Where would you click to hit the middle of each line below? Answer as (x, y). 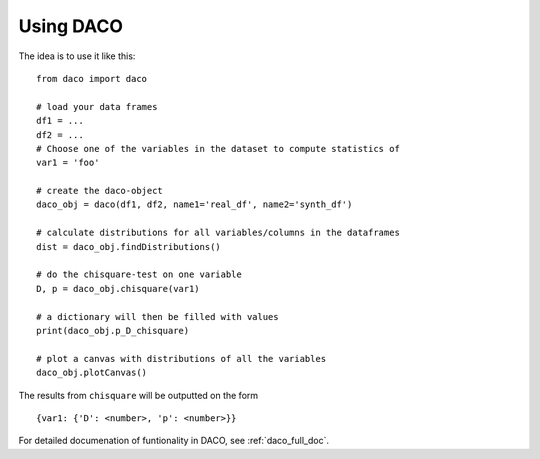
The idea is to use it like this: (77, 56)
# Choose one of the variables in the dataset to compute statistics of (218, 148)
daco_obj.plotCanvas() (92, 373)
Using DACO (71, 26)
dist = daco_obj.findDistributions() (129, 246)
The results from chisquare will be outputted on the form (138, 395)
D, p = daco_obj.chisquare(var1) (118, 288)
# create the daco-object (100, 191)
